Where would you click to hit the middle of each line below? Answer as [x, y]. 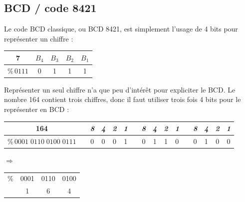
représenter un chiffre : [39, 38]
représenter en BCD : [37, 109]
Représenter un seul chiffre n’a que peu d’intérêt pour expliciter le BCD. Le [120, 89]
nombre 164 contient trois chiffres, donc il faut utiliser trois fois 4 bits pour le [122, 99]
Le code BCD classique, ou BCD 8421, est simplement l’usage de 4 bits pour [121, 29]
